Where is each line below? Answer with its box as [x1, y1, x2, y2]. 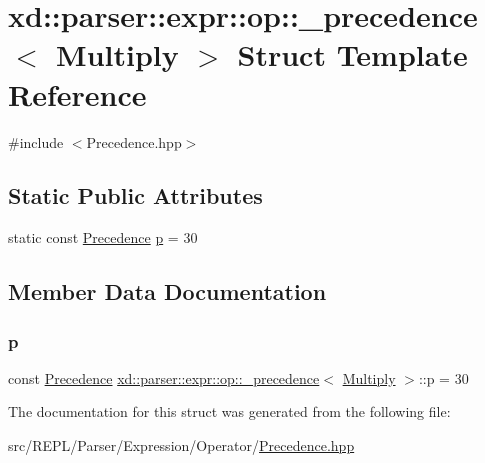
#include [8, 131, 64, 152]
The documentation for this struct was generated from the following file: [8, 401, 451, 422]
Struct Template [237, 34, 468, 75]
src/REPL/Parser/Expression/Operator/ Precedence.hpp [8, 435, 355, 456]
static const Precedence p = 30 [8, 227, 198, 248]
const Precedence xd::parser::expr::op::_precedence [8, 367, 320, 388]
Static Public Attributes [8, 180, 263, 211]
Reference [8, 73, 147, 114]
